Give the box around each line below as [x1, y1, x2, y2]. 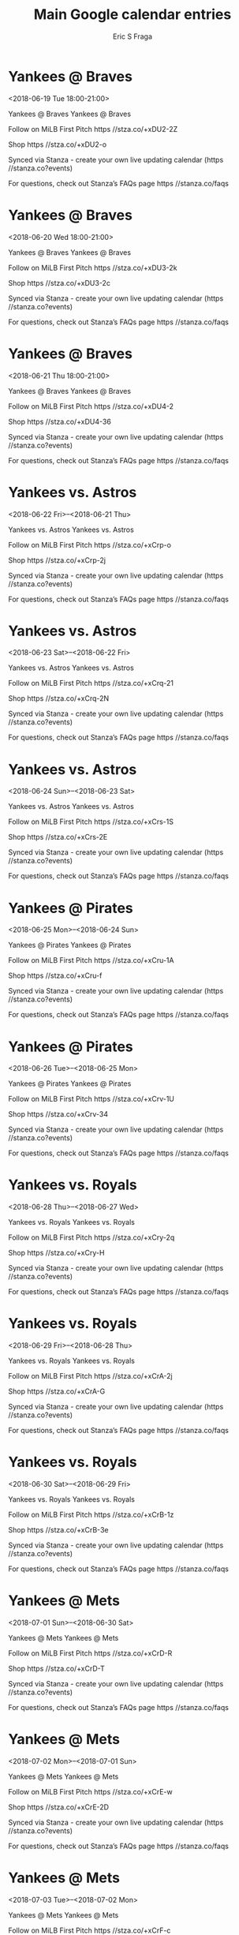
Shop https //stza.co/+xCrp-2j [8, 555, 106, 565]
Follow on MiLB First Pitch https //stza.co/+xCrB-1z [8, 1510, 174, 1520]
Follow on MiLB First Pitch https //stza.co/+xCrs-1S [8, 817, 174, 826]
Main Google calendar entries [33, 6, 232, 24]
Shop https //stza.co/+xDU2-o [8, 140, 107, 149]
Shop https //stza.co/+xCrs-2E [8, 833, 108, 842]
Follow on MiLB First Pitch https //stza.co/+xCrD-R [8, 1649, 173, 1658]
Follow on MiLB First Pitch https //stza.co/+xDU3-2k [8, 263, 177, 272]
